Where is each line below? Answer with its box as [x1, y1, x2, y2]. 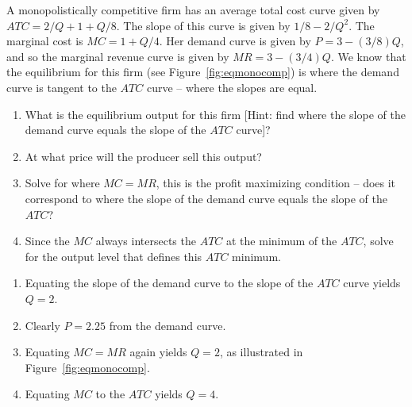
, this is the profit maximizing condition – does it [156, 175, 396, 191]
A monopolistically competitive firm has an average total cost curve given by [6, 2, 380, 17]
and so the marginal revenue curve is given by [6, 48, 229, 64]
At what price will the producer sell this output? [25, 148, 262, 164]
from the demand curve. [109, 317, 226, 333]
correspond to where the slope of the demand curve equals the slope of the [25, 190, 388, 206]
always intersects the [95, 232, 196, 249]
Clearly [25, 317, 60, 333]
